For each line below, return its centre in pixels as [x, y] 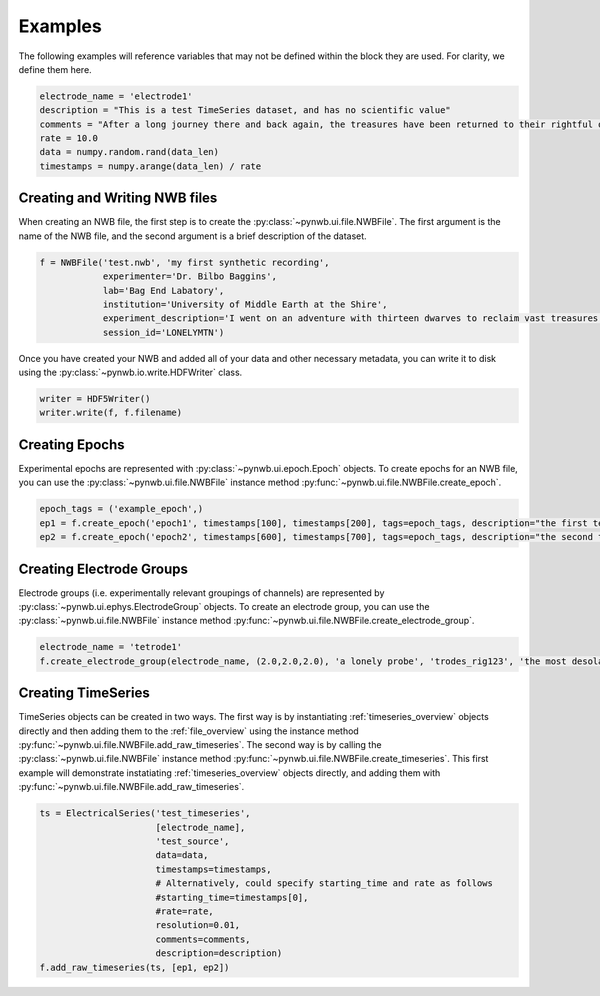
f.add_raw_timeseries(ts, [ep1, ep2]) [134, 967]
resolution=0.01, [197, 925]
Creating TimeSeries [84, 693]
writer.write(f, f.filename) [111, 413]
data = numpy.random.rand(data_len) [129, 152]
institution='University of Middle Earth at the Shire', [245, 304]
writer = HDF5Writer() [95, 399]
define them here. [55, 69]
